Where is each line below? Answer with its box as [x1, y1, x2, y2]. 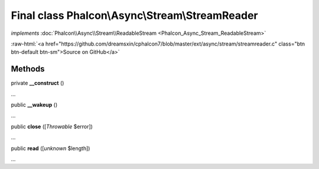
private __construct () [11, 80, 64, 87]
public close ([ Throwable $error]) [11, 123, 93, 130]
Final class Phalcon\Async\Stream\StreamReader [11, 9, 258, 22]
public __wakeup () [11, 101, 58, 109]
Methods [11, 64, 45, 74]
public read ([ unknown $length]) [11, 145, 90, 152]
